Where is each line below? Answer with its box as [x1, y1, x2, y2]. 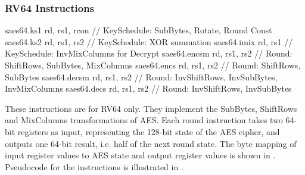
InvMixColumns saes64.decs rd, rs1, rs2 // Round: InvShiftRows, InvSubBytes [5, 82, 292, 95]
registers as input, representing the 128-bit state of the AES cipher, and [17, 125, 280, 137]
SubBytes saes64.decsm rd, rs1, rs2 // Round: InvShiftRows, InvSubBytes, [5, 70, 278, 83]
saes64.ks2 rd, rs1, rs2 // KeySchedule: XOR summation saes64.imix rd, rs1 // [5, 35, 293, 48]
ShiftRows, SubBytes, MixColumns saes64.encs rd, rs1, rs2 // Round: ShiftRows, [5, 59, 301, 71]
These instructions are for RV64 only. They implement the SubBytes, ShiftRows [5, 102, 297, 114]
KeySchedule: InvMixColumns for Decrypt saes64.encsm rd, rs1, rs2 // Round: [5, 47, 292, 60]
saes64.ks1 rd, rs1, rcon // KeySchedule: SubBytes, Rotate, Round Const [5, 24, 272, 36]
